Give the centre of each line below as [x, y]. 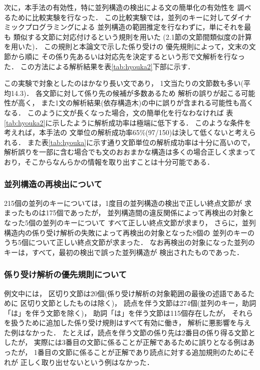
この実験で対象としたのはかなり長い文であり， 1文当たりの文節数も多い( [124, 83]
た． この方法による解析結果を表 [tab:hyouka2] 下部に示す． [99, 66]
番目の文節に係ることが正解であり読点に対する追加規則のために [143, 352]
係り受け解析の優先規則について [65, 274]
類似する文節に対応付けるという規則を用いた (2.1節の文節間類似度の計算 [133, 36]
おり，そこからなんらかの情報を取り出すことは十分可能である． [109, 161]
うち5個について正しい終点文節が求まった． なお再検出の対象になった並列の [129, 242]
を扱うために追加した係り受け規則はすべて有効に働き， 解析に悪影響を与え [127, 323]
